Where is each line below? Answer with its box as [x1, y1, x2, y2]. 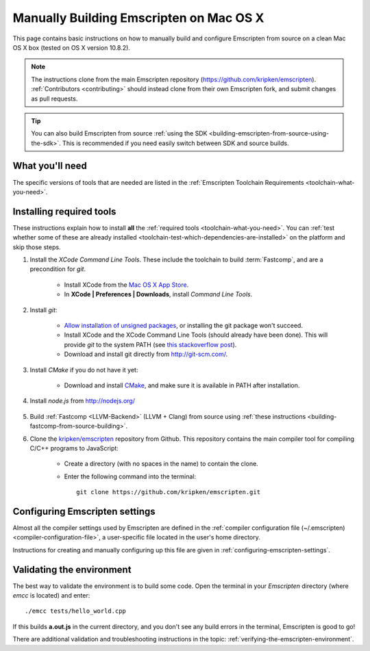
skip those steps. [12, 243, 61, 251]
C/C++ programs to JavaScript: [29, 444, 119, 452]
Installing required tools [12, 205, 116, 217]
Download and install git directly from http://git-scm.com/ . [64, 350, 228, 359]
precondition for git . [29, 265, 86, 273]
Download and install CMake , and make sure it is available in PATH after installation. [64, 381, 300, 390]
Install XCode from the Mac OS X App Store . [64, 281, 189, 289]
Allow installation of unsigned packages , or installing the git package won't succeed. [64, 322, 303, 329]
